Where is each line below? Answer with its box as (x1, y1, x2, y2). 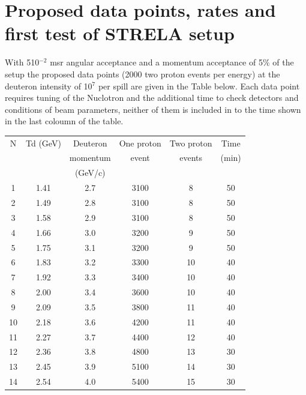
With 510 (5, 56, 40, 68)
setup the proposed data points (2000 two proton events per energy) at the (5, 67, 280, 80)
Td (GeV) (26, 136, 61, 149)
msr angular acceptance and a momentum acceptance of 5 (50, 56, 263, 68)
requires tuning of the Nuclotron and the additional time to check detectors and (5, 91, 299, 104)
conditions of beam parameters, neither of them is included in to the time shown (5, 103, 301, 115)
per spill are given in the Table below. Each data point (98, 79, 300, 92)
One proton (119, 136, 161, 149)
